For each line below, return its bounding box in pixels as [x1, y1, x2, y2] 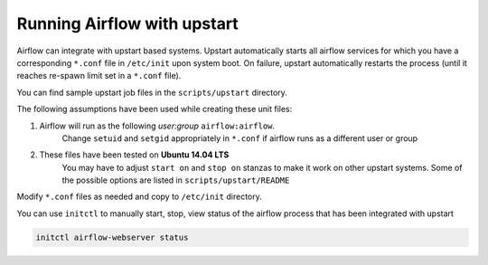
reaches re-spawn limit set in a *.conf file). [16, 71, 182, 81]
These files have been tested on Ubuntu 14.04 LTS [39, 149, 230, 160]
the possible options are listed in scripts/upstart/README [61, 175, 290, 185]
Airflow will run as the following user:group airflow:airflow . [39, 120, 276, 131]
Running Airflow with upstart [16, 14, 239, 33]
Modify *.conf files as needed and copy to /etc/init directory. [16, 191, 262, 203]
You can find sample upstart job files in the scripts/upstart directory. [16, 87, 288, 98]
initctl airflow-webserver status [35, 232, 189, 242]
